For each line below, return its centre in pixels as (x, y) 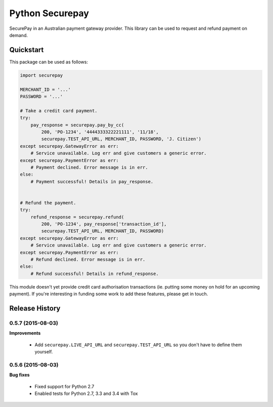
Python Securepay (49, 13)
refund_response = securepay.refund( (77, 217)
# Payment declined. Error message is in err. (89, 167)
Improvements (25, 333)
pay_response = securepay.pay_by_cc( (77, 125)
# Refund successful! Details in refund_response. (95, 274)
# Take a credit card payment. (59, 111)
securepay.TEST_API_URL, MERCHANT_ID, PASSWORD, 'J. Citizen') (121, 139)
